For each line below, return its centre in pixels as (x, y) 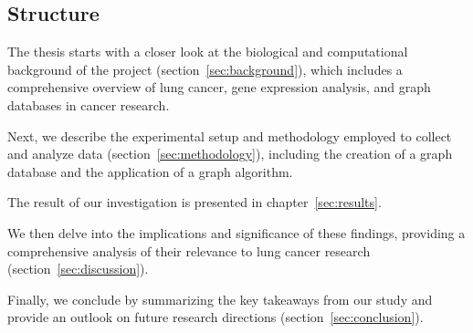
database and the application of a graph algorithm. (150, 171)
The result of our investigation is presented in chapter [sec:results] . (194, 202)
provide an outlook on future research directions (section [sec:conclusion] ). (215, 317)
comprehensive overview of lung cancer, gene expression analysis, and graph (219, 87)
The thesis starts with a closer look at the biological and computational (208, 52)
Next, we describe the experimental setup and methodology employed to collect (230, 135)
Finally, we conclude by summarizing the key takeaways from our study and (220, 299)
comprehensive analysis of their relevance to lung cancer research (189, 250)
